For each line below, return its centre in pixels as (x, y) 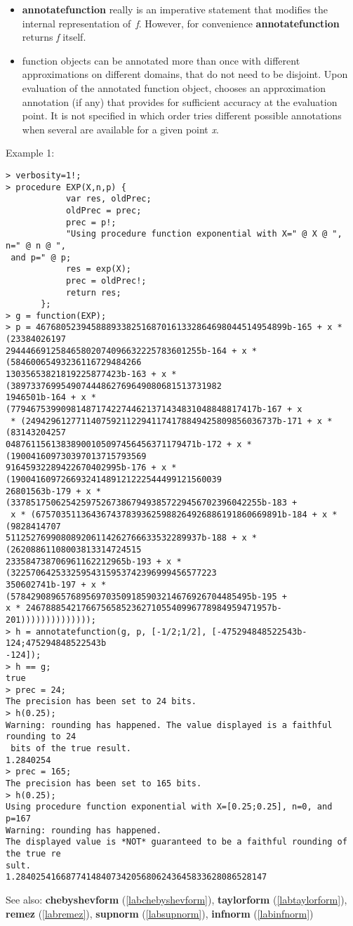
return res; (93, 292)
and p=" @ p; (41, 257)
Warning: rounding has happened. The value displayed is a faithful (169, 725)
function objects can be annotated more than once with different (161, 60)
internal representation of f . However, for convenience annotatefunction (181, 23)
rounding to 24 (41, 737)
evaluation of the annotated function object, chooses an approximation (174, 87)
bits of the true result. (71, 749)
